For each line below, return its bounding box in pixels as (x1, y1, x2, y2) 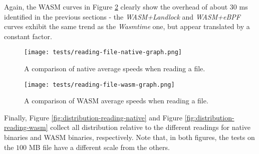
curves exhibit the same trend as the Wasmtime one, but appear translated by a (4, 21, 250, 32)
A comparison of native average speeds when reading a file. (24, 63, 205, 74)
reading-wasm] (4, 122, 48, 132)
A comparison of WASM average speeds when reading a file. (24, 95, 208, 106)
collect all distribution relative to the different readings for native (50, 122, 251, 132)
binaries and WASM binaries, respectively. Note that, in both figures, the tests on (4, 132, 255, 142)
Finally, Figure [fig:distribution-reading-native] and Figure (4, 112, 182, 122)
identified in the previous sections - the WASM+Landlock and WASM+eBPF (4, 11, 240, 22)
